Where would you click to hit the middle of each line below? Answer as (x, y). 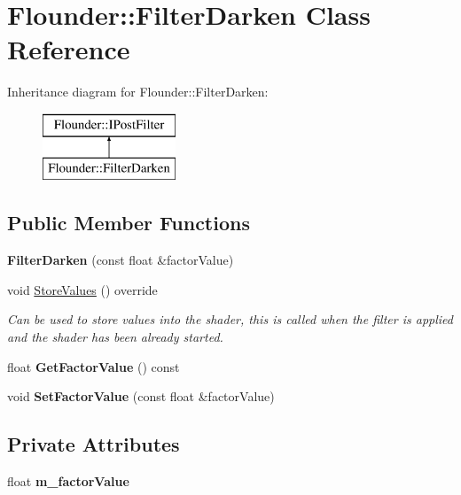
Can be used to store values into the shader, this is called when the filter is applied (230, 319)
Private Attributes (94, 444)
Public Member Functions (129, 223)
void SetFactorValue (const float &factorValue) (141, 396)
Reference (69, 49)
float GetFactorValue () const (94, 366)
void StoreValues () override (82, 289)
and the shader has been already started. (115, 337)
